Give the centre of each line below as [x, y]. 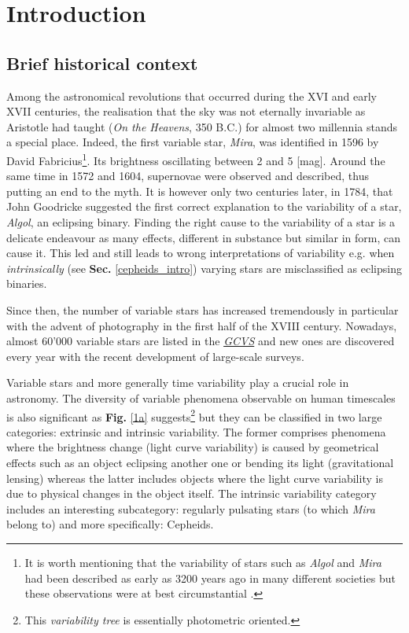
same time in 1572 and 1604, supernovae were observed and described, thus [188, 176]
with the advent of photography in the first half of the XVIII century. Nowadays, [202, 325]
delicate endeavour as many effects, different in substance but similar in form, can [204, 237]
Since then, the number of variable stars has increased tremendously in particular [203, 309]
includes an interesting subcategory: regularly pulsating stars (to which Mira [191, 508]
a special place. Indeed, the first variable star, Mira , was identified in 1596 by [193, 142]
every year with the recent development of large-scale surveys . [155, 356]
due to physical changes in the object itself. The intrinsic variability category [192, 493]
